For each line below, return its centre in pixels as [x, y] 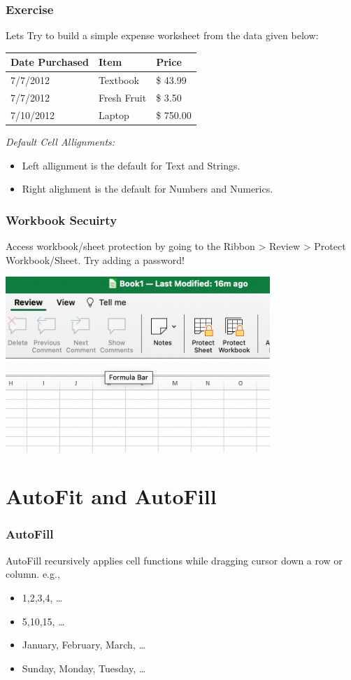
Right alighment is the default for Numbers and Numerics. [148, 189]
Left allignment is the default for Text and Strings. [131, 165]
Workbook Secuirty [62, 220]
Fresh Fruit [122, 97]
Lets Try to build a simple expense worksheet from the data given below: [162, 35]
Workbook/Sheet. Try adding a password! [95, 259]
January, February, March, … [84, 645]
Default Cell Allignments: [60, 141]
